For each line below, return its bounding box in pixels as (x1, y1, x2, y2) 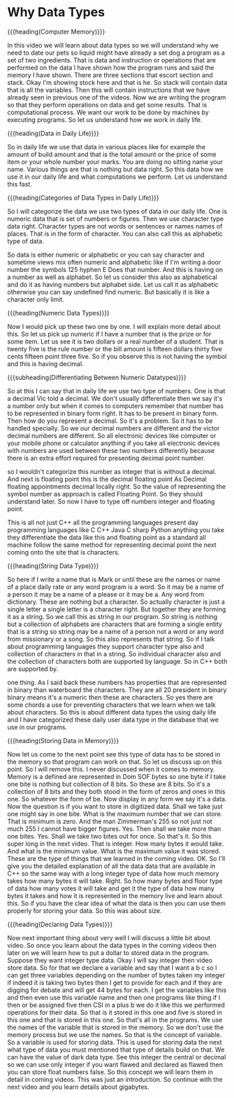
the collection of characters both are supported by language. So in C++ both (7, 657, 228, 665)
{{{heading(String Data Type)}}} (7, 562, 99, 570)
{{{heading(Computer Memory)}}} (7, 27, 105, 36)
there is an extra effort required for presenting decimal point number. (7, 454, 205, 462)
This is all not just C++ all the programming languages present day (7, 518, 199, 527)
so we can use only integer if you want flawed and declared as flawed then (7, 1060, 224, 1069)
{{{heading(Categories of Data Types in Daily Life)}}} (7, 194, 159, 202)
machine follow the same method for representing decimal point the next (7, 541, 217, 549)
